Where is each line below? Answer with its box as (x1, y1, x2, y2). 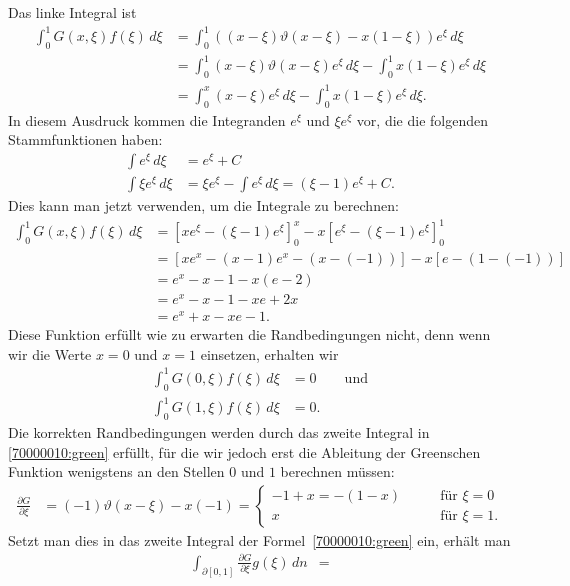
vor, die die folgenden (356, 109, 488, 130)
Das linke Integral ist (8, 2, 137, 22)
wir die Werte (8, 343, 92, 364)
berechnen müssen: (280, 461, 395, 482)
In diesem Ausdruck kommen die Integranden (8, 109, 286, 130)
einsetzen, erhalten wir (200, 343, 339, 364)
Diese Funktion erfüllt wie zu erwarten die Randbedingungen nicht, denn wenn (8, 324, 491, 345)
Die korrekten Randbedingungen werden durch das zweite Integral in (8, 422, 430, 443)
